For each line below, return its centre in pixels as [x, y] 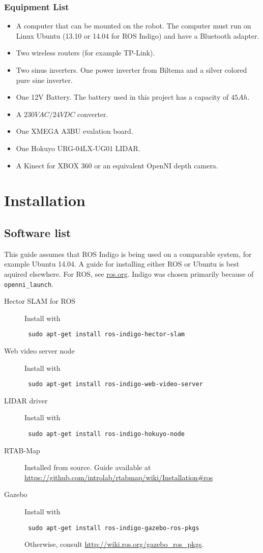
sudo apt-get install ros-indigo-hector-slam [106, 334]
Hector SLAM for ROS [40, 301]
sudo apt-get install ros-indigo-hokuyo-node [106, 434]
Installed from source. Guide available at [88, 467]
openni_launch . [29, 284]
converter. [93, 114]
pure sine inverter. [44, 80]
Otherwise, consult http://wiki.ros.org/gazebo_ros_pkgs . [114, 544]
